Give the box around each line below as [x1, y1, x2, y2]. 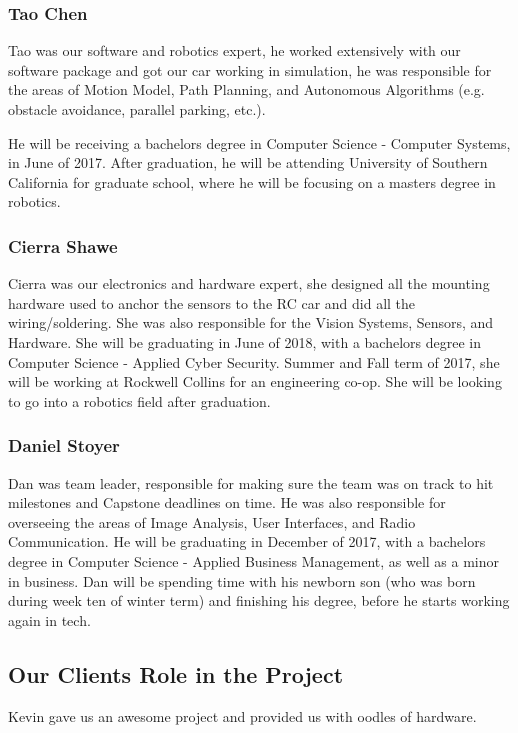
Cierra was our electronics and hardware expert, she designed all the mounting [8, 273, 490, 294]
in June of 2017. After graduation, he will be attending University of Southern [8, 152, 488, 173]
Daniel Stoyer [8, 433, 120, 458]
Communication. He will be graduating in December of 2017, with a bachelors [8, 531, 486, 552]
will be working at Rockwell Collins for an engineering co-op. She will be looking [8, 371, 502, 392]
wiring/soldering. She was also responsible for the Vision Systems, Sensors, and [8, 312, 494, 333]
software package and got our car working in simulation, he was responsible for [8, 59, 492, 80]
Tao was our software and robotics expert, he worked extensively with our [8, 40, 461, 61]
